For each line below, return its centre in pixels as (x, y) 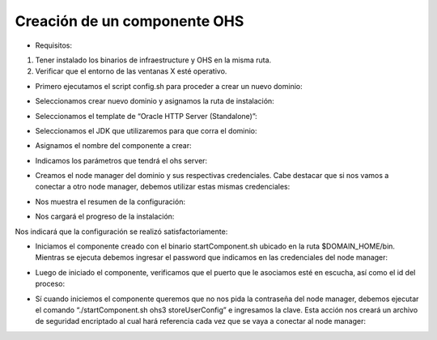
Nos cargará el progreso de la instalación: (105, 217)
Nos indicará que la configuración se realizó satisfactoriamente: (121, 232)
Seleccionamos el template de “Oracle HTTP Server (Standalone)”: (146, 116)
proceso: (50, 284)
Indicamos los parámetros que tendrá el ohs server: (121, 160)
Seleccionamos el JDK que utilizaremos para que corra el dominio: (146, 130)
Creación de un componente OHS (129, 21)
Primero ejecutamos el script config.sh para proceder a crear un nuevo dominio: (169, 86)
